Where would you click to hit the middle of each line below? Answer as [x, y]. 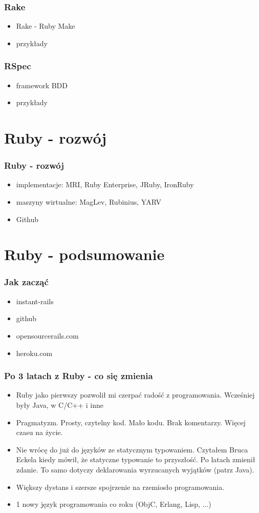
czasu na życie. [39, 432]
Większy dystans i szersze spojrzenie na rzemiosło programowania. [120, 487]
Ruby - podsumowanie [84, 254]
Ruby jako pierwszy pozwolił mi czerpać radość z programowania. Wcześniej [135, 395]
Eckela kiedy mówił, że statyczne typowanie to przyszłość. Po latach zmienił [136, 459]
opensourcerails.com [47, 335]
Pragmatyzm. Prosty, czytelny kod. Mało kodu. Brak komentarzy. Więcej [131, 422]
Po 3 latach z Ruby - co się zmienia [79, 376]
